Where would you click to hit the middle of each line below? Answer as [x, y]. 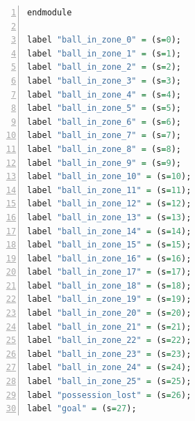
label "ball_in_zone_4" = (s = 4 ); [104, 94]
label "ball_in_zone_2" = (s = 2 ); [104, 67]
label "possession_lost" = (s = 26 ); [109, 395]
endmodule [50, 13]
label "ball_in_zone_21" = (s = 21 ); [109, 327]
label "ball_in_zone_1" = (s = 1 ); [104, 53]
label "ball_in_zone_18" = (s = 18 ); [109, 285]
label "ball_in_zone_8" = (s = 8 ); [104, 149]
